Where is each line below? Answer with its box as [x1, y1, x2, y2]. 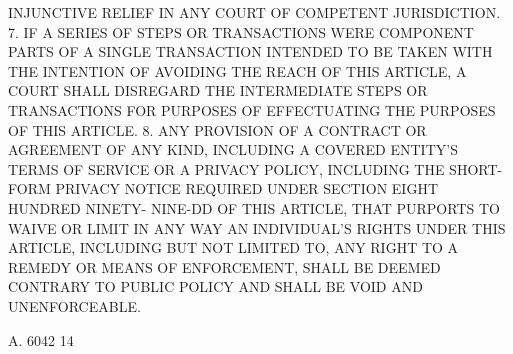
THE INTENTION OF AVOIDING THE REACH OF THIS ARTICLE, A [8, 60, 467, 81]
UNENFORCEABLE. [8, 295, 141, 316]
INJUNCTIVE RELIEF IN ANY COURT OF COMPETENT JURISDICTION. [8, 2, 501, 22]
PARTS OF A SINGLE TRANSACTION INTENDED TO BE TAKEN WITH [8, 41, 493, 62]
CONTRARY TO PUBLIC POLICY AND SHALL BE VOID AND [8, 276, 423, 297]
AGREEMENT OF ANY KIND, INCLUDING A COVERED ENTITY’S [8, 139, 458, 160]
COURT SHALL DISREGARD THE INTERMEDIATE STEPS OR [8, 80, 428, 101]
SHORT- [449, 158, 503, 179]
